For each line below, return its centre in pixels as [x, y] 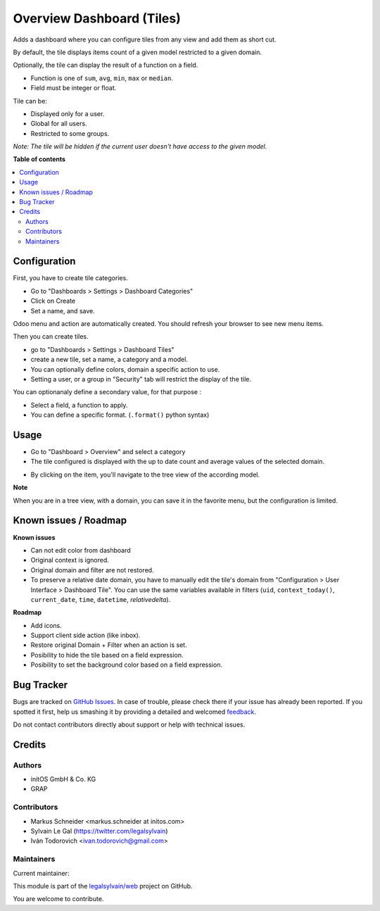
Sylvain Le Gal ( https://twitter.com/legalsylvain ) [99, 831]
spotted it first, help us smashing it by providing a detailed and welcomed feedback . [135, 712]
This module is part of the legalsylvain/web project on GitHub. [103, 886]
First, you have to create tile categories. [70, 278]
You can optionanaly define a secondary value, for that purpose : [107, 392]
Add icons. [46, 625]
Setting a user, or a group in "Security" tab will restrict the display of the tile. [141, 379]
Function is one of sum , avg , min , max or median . [102, 78]
